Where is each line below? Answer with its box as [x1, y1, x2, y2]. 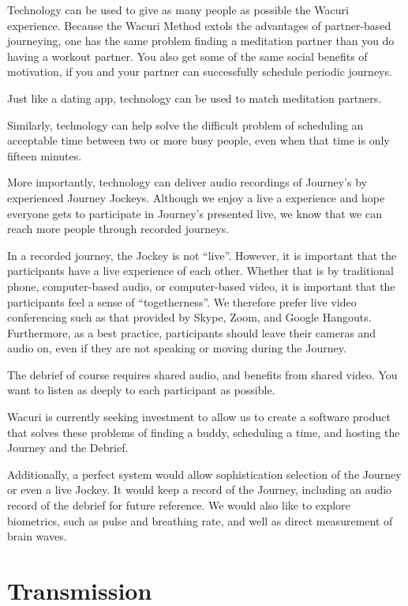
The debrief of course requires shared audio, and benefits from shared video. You [7, 366, 398, 382]
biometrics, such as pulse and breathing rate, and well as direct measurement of [7, 512, 393, 529]
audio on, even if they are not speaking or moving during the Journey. [7, 340, 346, 356]
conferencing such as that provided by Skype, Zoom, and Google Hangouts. [7, 309, 372, 326]
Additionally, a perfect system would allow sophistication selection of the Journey [7, 465, 402, 482]
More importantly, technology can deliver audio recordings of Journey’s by [7, 174, 368, 190]
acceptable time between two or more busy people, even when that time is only [7, 132, 390, 149]
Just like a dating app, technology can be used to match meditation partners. [7, 89, 382, 106]
